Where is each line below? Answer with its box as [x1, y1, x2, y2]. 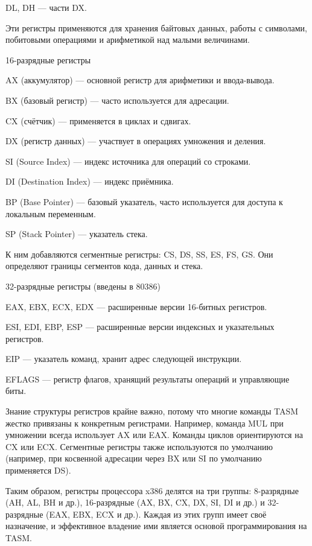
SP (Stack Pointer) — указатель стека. [5, 227, 148, 240]
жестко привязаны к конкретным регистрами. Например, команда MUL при [5, 416, 284, 429]
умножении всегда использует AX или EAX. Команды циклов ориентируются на [5, 428, 303, 441]
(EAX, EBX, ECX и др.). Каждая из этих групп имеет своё [46, 507, 267, 520]
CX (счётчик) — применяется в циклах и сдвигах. [5, 114, 191, 127]
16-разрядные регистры [5, 53, 91, 66]
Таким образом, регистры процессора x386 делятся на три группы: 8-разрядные [5, 484, 299, 497]
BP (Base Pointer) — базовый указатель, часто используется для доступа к [5, 195, 283, 208]
